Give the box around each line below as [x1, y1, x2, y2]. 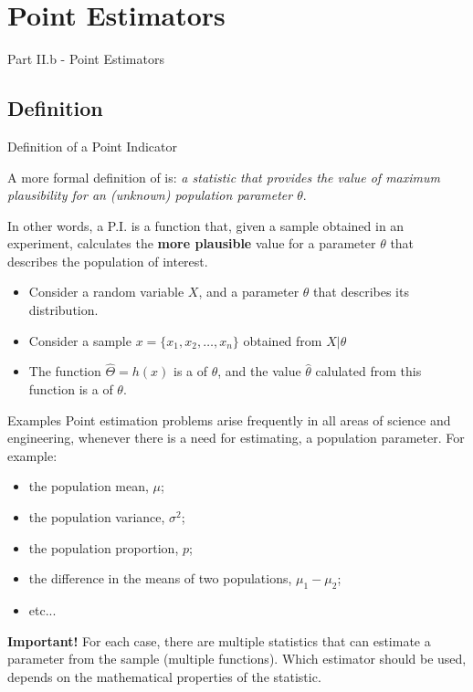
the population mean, [28, 477, 149, 496]
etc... [28, 601, 57, 620]
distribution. [28, 300, 99, 320]
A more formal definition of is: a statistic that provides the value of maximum [7, 167, 440, 186]
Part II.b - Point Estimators [7, 49, 164, 68]
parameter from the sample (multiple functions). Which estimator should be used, [7, 649, 467, 668]
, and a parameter [198, 282, 300, 301]
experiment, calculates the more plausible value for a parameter [7, 234, 376, 253]
